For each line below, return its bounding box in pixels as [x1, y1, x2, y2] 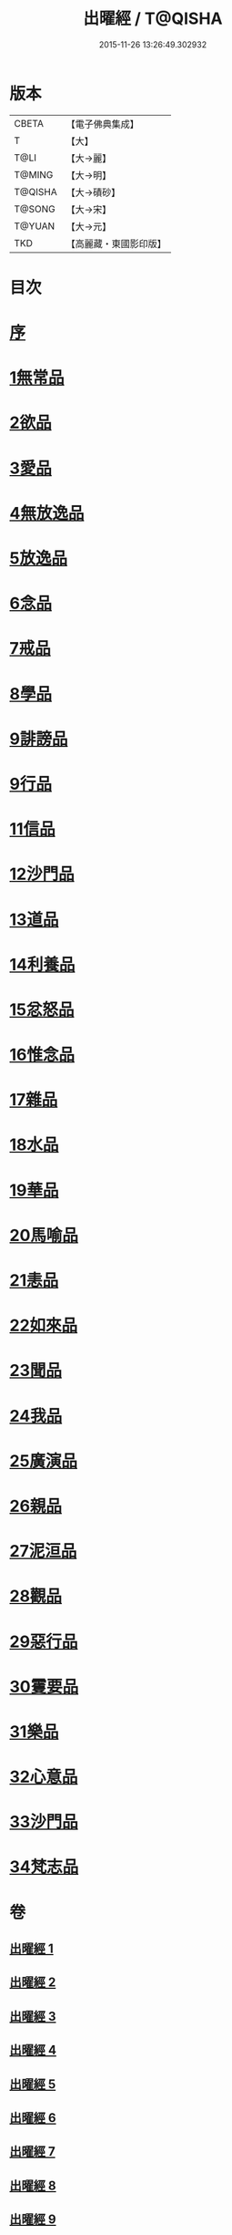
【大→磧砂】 [66, 186, 121, 199]
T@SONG [14, 202, 56, 215]
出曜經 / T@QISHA [83, 8, 223, 29]
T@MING [14, 168, 54, 181]
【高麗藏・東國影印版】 [66, 237, 166, 250]
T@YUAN [14, 220, 55, 233]
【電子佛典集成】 [66, 118, 139, 130]
